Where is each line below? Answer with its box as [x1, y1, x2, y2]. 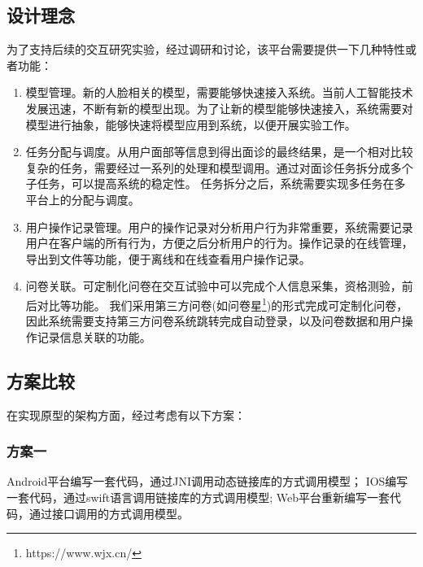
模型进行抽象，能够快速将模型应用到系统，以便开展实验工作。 [25, 116, 356, 133]
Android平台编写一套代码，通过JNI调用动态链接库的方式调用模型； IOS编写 [7, 473, 408, 490]
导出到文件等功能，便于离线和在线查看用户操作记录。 [25, 250, 311, 267]
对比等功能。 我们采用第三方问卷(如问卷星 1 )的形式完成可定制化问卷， [37, 294, 408, 313]
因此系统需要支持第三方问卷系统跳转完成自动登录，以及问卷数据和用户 [25, 312, 402, 329]
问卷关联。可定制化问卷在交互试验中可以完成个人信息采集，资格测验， [25, 277, 402, 294]
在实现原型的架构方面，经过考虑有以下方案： [7, 406, 246, 423]
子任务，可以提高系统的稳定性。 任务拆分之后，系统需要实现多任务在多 [25, 175, 406, 192]
